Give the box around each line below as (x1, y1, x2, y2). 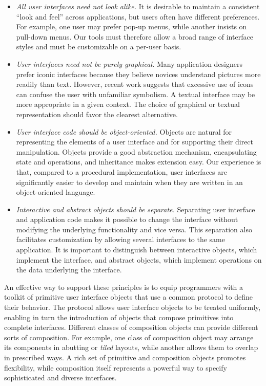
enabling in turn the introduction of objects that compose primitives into (4, 311, 234, 322)
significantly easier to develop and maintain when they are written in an (16, 176, 243, 187)
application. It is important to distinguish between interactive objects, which (16, 244, 257, 255)
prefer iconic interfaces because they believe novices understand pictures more (16, 68, 261, 79)
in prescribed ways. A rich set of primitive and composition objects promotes (4, 352, 246, 362)
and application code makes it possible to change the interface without (16, 214, 238, 225)
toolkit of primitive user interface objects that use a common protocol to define (4, 291, 253, 302)
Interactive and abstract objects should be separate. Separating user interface (16, 204, 255, 214)
